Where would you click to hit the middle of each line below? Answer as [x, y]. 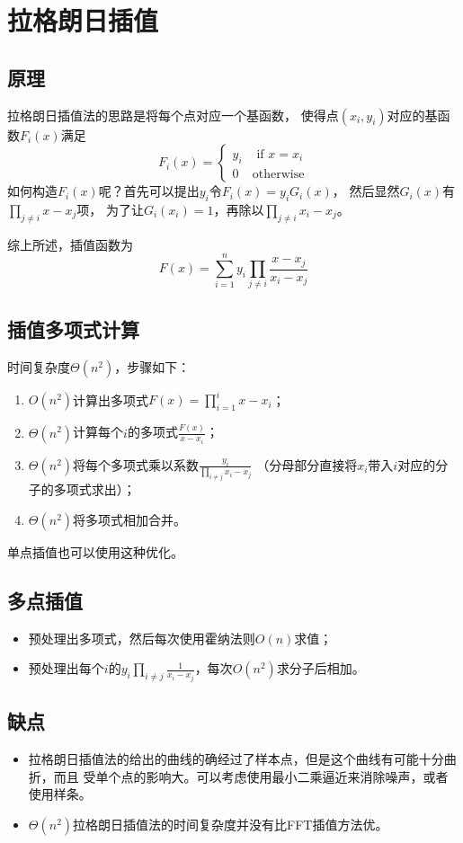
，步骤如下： [152, 366]
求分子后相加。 [321, 668]
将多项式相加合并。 [130, 519]
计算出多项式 [111, 399]
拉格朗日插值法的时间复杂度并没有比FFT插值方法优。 [231, 824]
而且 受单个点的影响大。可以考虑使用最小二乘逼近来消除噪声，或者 [251, 776]
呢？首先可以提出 [149, 191]
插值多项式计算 [73, 328]
